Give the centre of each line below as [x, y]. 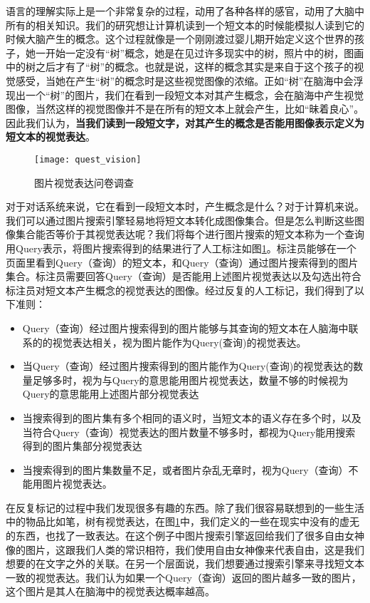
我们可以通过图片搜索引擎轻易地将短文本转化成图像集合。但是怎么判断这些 [180, 220]
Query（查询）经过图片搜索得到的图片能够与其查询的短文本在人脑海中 [185, 328]
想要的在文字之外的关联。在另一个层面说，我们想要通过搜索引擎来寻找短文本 [185, 563]
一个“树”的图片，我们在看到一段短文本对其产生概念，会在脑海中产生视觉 [195, 94]
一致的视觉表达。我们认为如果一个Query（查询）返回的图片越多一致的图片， [184, 577]
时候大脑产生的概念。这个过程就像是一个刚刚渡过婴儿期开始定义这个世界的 [180, 39]
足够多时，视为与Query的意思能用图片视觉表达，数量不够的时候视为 [190, 380]
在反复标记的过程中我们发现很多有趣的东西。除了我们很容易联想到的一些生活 [185, 507]
